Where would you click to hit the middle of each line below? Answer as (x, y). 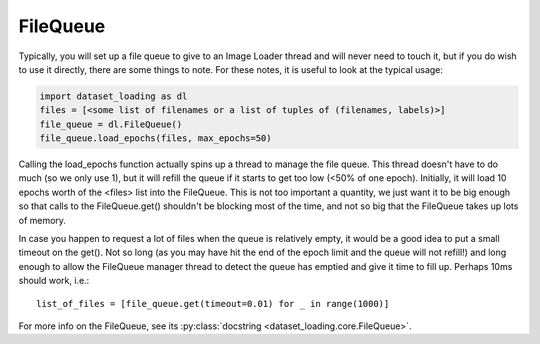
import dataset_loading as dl (113, 96)
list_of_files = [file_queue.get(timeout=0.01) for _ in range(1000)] (213, 303)
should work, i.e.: (54, 281)
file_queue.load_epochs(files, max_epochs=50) (155, 138)
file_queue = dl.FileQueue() (111, 124)
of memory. (42, 220)
